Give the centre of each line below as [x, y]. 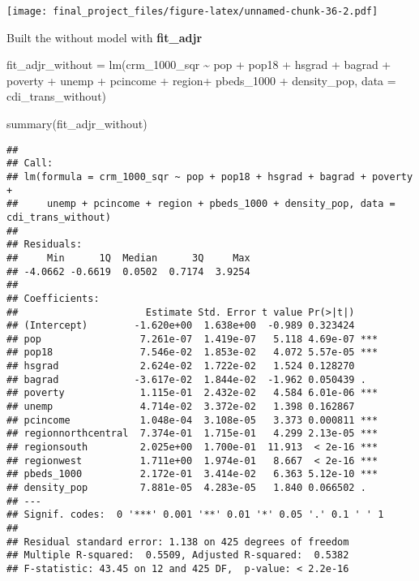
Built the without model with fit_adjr [105, 37]
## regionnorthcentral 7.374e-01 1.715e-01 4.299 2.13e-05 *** [192, 434]
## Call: [30, 164]
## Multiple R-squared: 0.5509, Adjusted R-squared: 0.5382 [178, 555]
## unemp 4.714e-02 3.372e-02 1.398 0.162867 [181, 407]
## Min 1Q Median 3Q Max [128, 258]
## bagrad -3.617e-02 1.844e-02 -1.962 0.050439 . [186, 379]
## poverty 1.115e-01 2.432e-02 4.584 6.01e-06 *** [192, 393]
